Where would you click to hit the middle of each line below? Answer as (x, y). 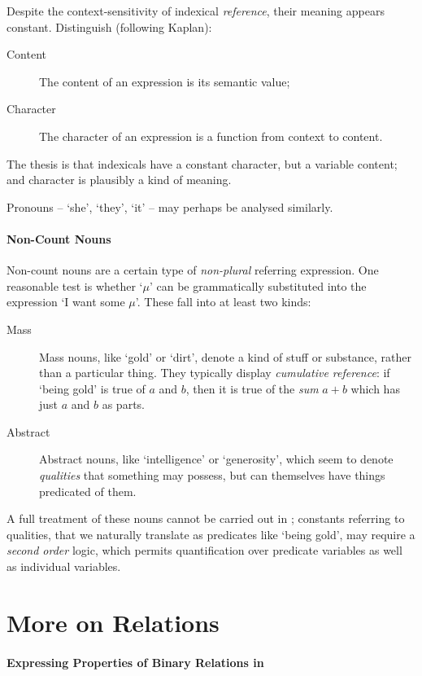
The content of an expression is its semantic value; (165, 81)
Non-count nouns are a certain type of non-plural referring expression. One (193, 270)
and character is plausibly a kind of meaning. (119, 180)
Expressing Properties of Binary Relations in (135, 662)
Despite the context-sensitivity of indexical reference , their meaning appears (196, 11)
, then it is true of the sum (252, 388)
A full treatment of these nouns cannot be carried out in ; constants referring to (206, 518)
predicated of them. (88, 491)
